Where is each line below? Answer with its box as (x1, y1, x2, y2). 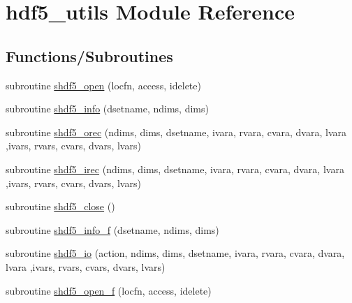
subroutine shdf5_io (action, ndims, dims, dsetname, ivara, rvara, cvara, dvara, (6, 246, 345, 260)
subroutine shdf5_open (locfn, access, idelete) (6, 77, 201, 92)
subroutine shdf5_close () (6, 199, 115, 214)
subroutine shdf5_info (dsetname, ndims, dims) (6, 101, 209, 116)
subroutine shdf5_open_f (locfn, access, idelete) (6, 283, 212, 297)
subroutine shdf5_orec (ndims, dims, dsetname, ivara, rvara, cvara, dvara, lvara (6, 124, 347, 139)
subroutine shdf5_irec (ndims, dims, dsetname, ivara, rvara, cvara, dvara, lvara (6, 161, 344, 176)
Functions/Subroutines (6, 45, 173, 66)
